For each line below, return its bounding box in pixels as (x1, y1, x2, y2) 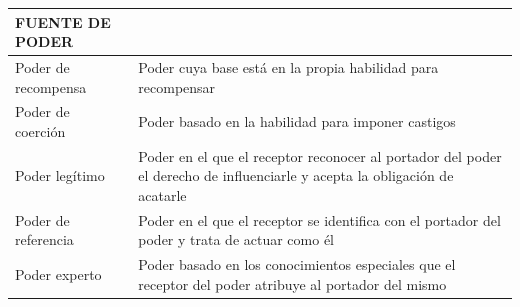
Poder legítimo (15, 165, 105, 186)
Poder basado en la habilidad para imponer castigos (138, 111, 456, 132)
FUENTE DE (15, 11, 111, 32)
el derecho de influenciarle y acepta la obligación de (138, 165, 454, 186)
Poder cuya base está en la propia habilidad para (138, 56, 439, 77)
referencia (15, 229, 74, 250)
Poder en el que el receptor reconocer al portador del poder (138, 145, 502, 166)
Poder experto (15, 264, 102, 285)
